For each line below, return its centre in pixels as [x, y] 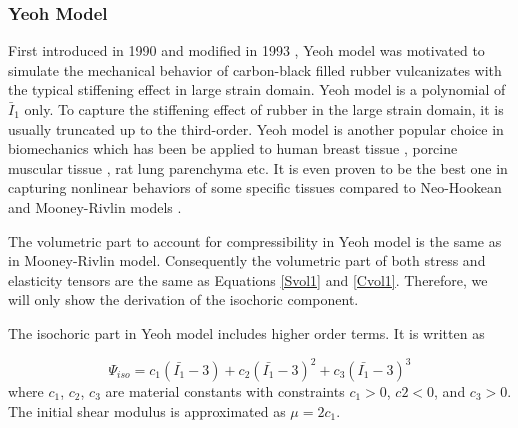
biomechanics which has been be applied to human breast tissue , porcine [233, 148]
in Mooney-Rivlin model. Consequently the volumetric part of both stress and [247, 260]
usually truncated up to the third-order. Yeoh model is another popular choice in [256, 128]
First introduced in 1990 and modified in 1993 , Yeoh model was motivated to [246, 50]
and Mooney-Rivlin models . [95, 206]
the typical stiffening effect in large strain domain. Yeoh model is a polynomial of [257, 89]
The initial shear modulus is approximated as [147, 410]
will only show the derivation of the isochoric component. [183, 299]
